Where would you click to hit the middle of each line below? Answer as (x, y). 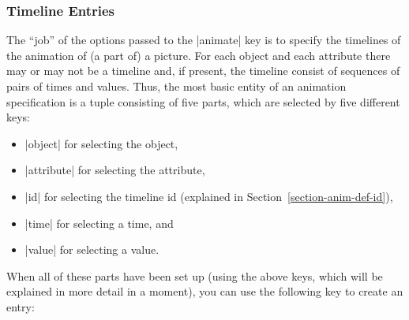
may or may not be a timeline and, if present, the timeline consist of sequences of (203, 71)
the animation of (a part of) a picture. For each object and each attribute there (199, 55)
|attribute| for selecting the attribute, (115, 170)
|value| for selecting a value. (92, 249)
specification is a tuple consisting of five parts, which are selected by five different (203, 101)
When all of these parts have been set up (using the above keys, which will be (195, 275)
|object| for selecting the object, (101, 143)
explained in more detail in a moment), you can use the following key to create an (205, 291)
